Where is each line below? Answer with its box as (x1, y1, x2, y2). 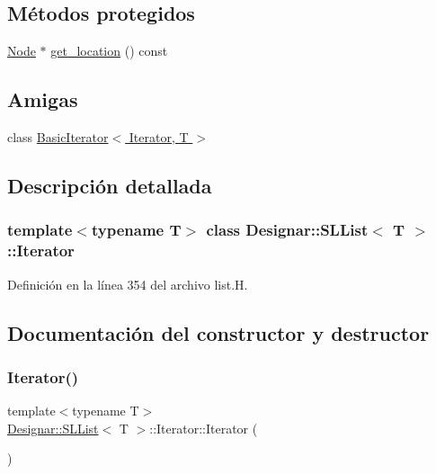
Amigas (7, 85, 78, 113)
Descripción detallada (7, 171, 212, 199)
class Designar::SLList (206, 219, 369, 241)
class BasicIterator (7, 128, 109, 146)
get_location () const (50, 41, 168, 60)
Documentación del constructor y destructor (7, 318, 430, 346)
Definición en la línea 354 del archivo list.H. (7, 274, 248, 293)
